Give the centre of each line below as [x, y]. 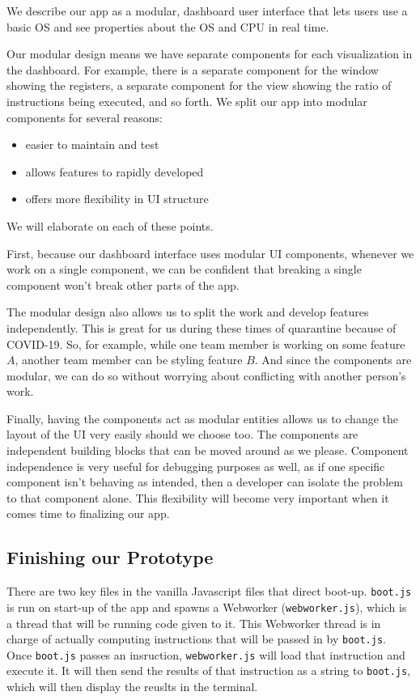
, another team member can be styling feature [129, 360]
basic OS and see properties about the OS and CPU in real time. [168, 26]
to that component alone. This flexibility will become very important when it [198, 497]
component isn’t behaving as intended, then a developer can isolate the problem [205, 482]
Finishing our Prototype [110, 557]
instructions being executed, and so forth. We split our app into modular [187, 101]
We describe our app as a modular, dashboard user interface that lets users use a [207, 11]
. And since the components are [333, 360]
